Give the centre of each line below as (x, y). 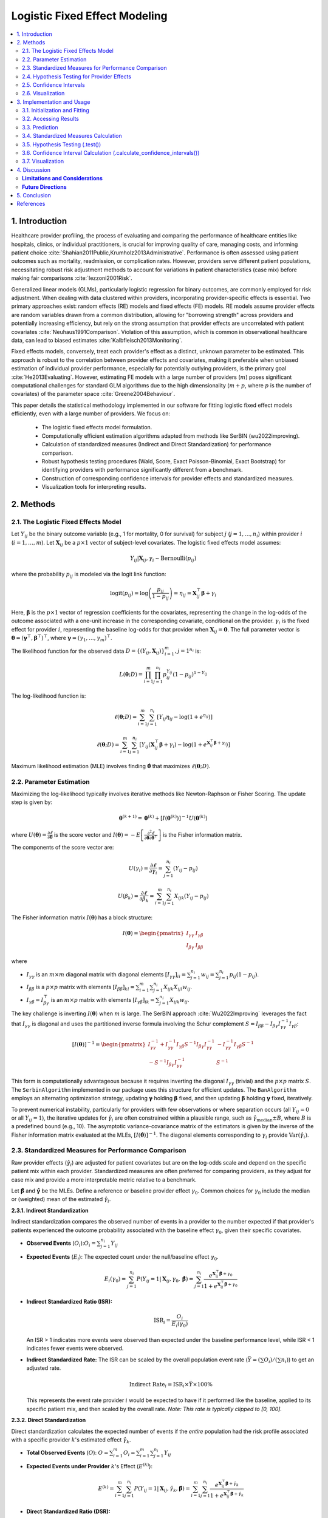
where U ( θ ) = (29, 834)
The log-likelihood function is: (49, 696)
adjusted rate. (44, 1368)
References (31, 204)
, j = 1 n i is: (188, 651)
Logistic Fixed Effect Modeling (90, 16)
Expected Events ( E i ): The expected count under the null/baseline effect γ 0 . (122, 1257)
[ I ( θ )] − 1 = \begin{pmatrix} (109, 1044)
